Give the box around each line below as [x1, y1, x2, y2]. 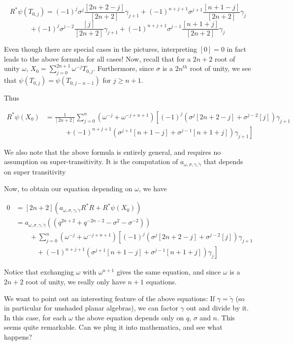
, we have [139, 183, 167, 193]
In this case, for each [4, 312, 66, 322]
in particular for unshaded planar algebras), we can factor [4, 303, 178, 313]
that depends [203, 156, 243, 167]
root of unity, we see [190, 63, 251, 73]
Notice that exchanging [4, 267, 74, 277]
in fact [227, 44, 246, 54]
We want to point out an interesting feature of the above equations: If [4, 293, 215, 303]
